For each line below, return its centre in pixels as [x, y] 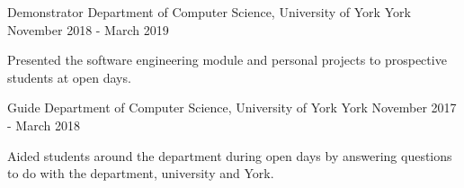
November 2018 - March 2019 [88, 29]
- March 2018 [44, 125]
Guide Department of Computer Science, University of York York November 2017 [232, 107]
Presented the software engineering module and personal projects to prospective [227, 60]
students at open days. [69, 77]
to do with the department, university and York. [141, 173]
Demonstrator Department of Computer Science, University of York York [209, 12]
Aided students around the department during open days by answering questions [230, 155]
